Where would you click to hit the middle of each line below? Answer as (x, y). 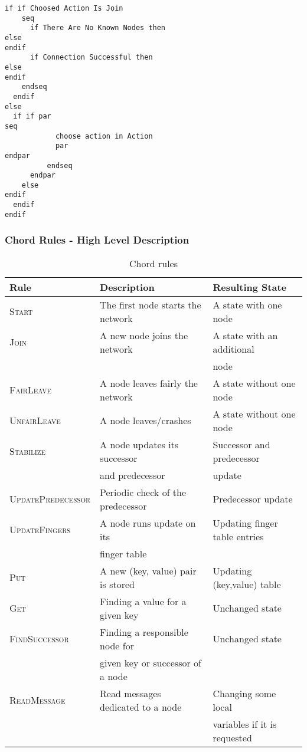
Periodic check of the (143, 492)
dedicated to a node (141, 707)
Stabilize (27, 451)
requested (232, 737)
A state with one (247, 304)
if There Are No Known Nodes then (98, 28)
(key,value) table (247, 584)
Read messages (130, 693)
